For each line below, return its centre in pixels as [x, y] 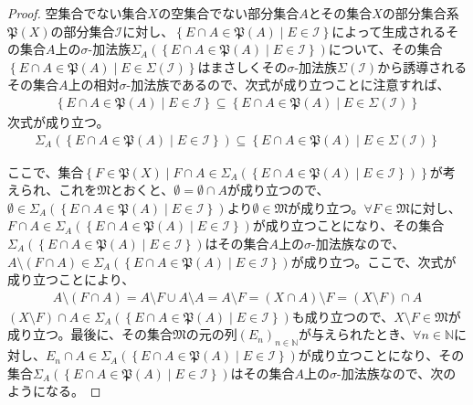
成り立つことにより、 [71, 279]
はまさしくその [242, 66]
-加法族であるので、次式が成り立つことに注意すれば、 [288, 85]
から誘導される [422, 66]
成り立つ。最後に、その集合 [90, 334]
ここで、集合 [46, 171]
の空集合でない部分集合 [229, 13]
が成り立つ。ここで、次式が [373, 261]
